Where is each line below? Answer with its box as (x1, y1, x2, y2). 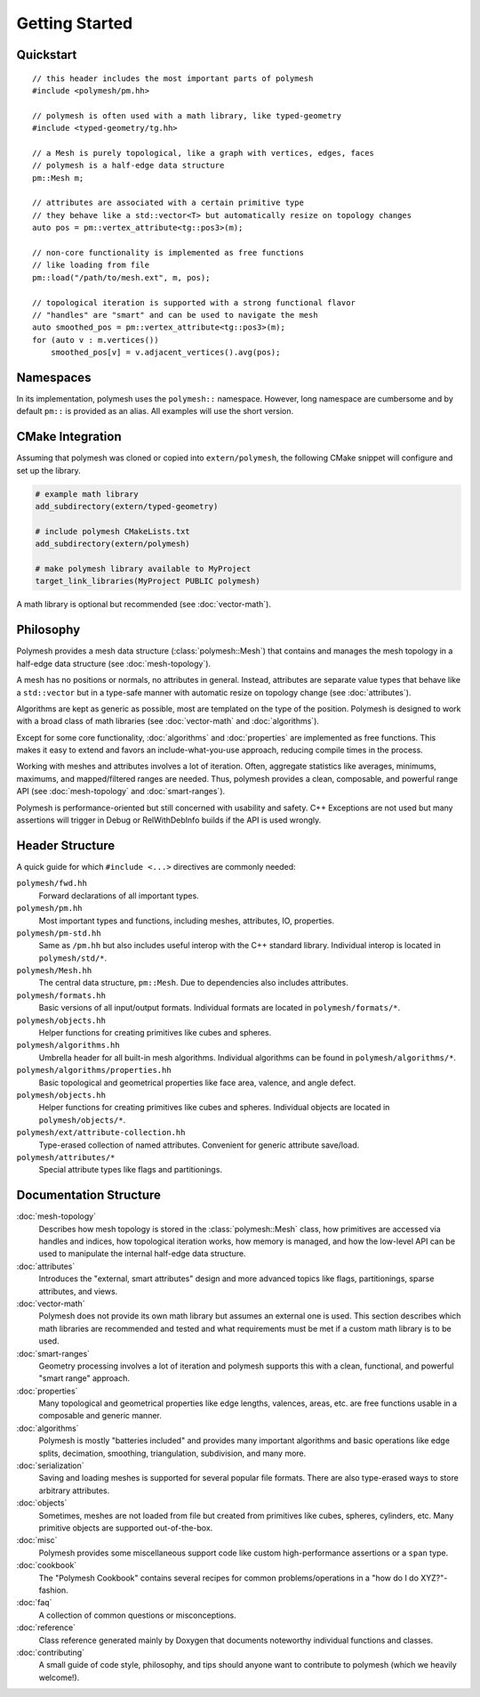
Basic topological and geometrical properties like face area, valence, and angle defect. (38, 1077, 356, 1088)
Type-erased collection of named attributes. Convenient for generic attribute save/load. (38, 1140, 360, 1150)
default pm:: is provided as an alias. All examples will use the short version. (16, 406, 293, 417)
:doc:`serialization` (16, 1460, 84, 1471)
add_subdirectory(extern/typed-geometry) (35, 501, 219, 512)
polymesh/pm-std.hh (16, 928, 101, 938)
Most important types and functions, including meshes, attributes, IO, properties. (38, 915, 335, 926)
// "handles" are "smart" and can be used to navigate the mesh (32, 310, 319, 320)
